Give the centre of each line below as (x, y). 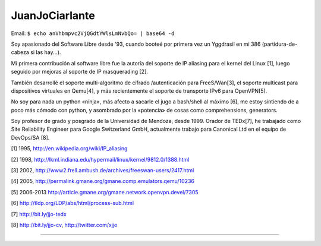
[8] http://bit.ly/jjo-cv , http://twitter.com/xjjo (64, 225)
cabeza (20, 52)
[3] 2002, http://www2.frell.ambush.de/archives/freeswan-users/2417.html (103, 171)
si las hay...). (46, 52)
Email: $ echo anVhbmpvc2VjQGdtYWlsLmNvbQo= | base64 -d (93, 33)
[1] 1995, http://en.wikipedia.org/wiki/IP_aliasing (69, 149)
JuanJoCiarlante (53, 15)
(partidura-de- (280, 44)
